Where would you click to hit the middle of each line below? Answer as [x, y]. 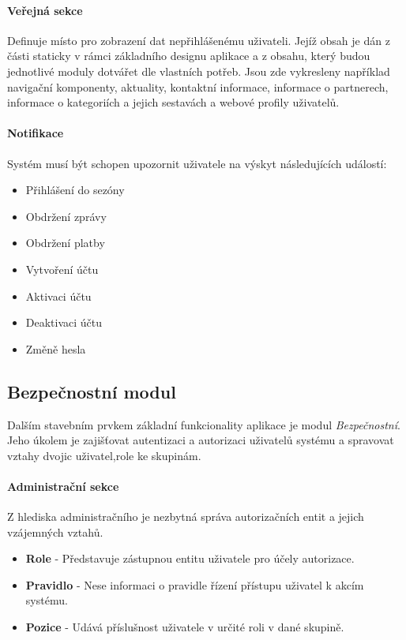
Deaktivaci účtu [64, 322]
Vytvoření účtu [62, 269]
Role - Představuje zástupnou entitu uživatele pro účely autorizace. [190, 558]
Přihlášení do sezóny [75, 190]
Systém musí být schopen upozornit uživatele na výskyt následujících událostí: [197, 163]
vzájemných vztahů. [55, 531]
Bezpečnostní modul [92, 391]
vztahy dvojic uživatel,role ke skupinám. [104, 455]
